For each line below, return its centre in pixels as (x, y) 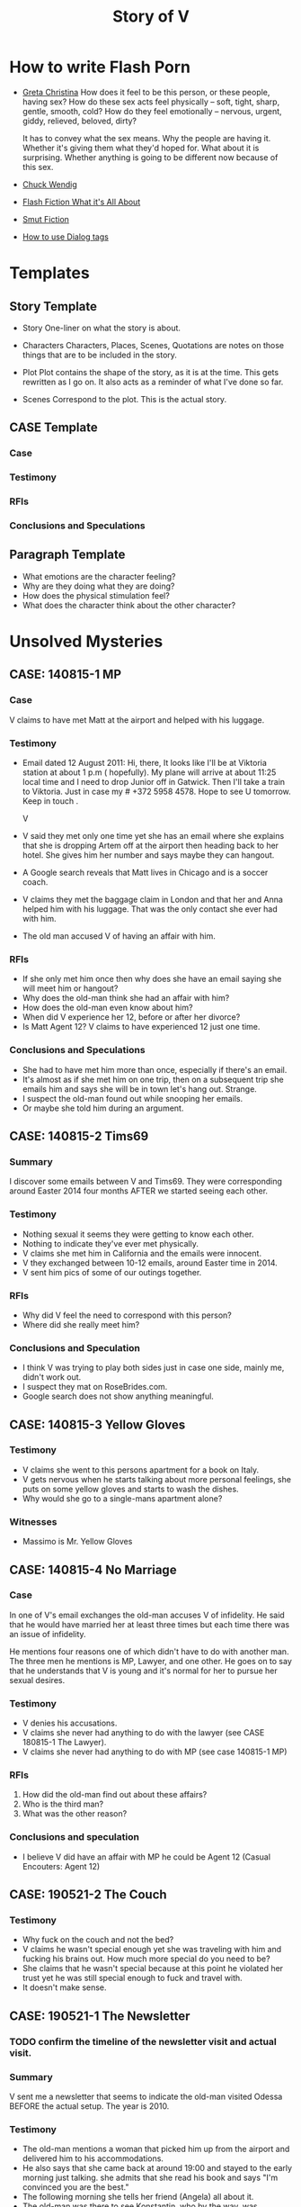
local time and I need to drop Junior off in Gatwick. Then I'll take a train (154, 782)
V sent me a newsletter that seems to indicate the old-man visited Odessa (146, 2097)
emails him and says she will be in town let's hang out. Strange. (140, 1089)
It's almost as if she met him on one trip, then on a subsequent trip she (153, 1079)
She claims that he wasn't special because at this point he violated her (153, 1968)
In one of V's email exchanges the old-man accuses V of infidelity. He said (147, 1615)
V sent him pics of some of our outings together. (112, 1272)
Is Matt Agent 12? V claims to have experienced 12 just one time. (141, 1027)
